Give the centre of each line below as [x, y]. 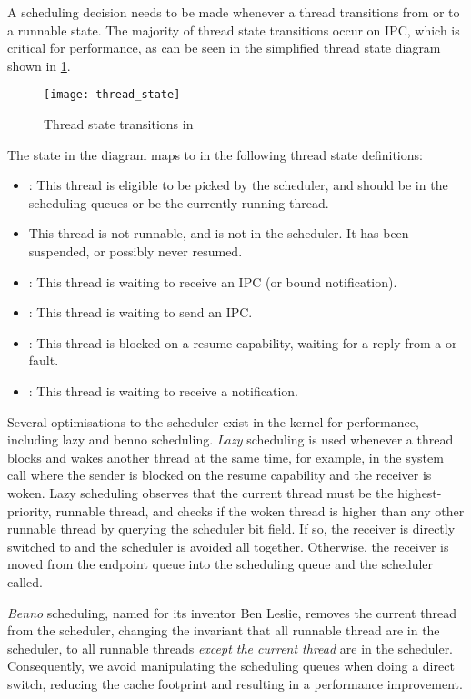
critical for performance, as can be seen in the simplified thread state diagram [224, 48]
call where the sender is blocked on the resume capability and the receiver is [220, 475]
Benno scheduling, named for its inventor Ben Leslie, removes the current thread [232, 612]
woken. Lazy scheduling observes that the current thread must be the [200, 492]
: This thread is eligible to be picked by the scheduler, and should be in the [238, 185]
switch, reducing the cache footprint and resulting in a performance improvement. [235, 683]
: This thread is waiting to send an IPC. [140, 312]
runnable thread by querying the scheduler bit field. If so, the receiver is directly [231, 529]
